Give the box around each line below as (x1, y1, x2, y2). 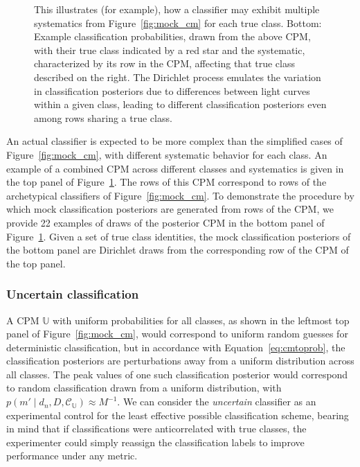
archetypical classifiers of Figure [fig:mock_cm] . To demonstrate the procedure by (6, 188, 354, 202)
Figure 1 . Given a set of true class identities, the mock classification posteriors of (6, 229, 351, 243)
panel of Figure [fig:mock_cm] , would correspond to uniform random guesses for (6, 326, 348, 341)
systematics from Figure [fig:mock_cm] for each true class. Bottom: (34, 15, 322, 30)
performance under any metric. (6, 448, 138, 463)
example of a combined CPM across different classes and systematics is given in (6, 161, 344, 175)
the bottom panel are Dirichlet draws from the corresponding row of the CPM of (6, 243, 349, 257)
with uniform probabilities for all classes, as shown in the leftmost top (53, 312, 350, 327)
